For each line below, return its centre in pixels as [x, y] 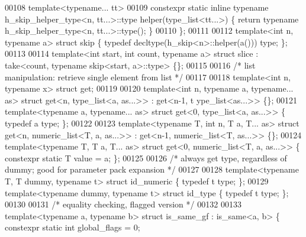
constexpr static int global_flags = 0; [73, 227]
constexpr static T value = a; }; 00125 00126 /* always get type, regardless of [146, 158]
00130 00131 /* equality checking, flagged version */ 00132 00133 [123, 204]
